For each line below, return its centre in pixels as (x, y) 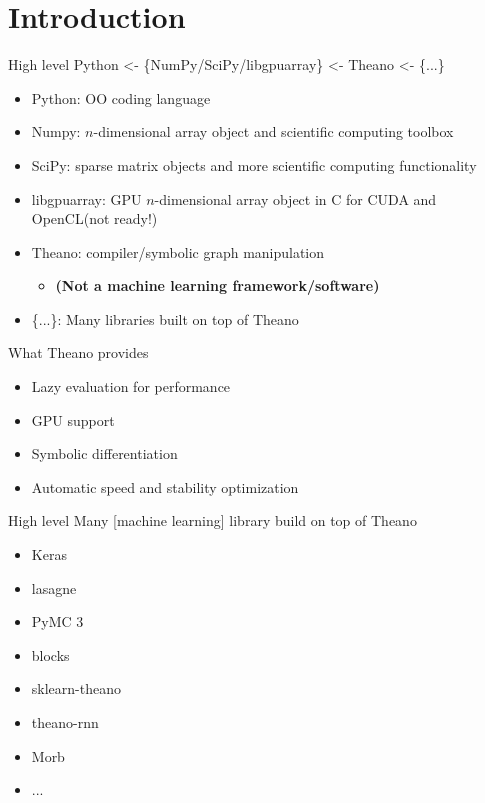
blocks (50, 654)
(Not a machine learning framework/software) (217, 285)
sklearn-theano (76, 688)
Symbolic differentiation (104, 453)
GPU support (73, 419)
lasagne (54, 587)
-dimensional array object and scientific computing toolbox (273, 131)
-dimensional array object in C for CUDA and (295, 198)
